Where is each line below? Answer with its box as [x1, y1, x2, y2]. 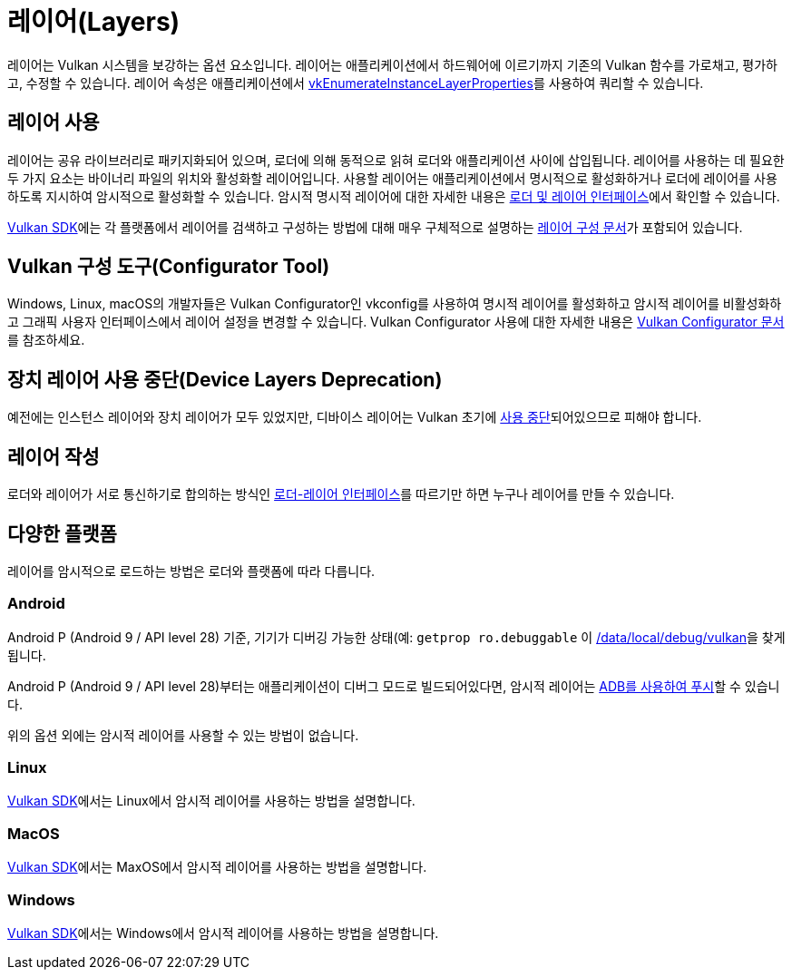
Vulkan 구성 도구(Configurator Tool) [7, 255, 330, 278]
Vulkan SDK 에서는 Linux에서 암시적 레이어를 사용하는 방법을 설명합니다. [7, 793, 416, 809]
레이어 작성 [7, 445, 100, 468]
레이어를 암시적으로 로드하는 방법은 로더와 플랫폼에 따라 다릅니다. [7, 562, 376, 579]
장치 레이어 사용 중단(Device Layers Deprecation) [7, 367, 443, 391]
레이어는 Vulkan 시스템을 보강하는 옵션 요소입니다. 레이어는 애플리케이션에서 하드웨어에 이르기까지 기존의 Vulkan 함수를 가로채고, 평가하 [7, 56, 777, 73]
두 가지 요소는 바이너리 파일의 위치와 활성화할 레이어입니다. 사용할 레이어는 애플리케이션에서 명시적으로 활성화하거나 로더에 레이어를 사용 [7, 170, 777, 186]
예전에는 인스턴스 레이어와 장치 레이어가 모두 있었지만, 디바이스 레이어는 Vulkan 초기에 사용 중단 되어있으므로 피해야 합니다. [7, 409, 702, 425]
